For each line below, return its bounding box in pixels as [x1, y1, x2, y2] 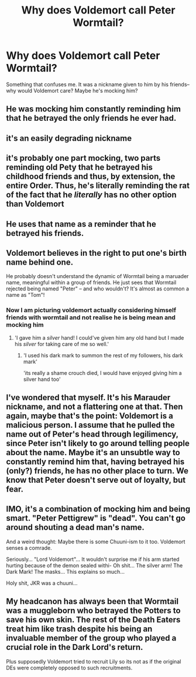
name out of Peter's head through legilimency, [6, 429, 178, 439]
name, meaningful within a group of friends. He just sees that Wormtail [6, 279, 177, 286]
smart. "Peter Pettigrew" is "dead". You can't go [6, 513, 186, 523]
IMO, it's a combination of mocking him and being [6, 504, 191, 514]
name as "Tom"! [6, 292, 45, 299]
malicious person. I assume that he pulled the [6, 420, 176, 430]
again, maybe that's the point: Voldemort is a [6, 411, 174, 421]
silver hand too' [23, 375, 61, 382]
